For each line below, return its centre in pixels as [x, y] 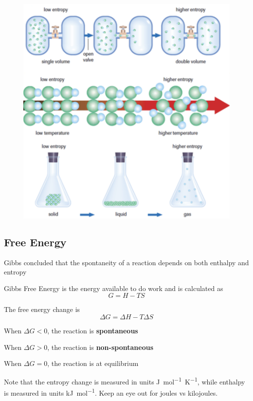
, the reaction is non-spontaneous [100, 347]
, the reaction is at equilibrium [93, 363]
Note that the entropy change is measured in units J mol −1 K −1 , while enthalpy [125, 381]
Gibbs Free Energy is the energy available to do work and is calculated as [114, 288]
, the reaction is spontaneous [93, 330]
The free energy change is [42, 309]
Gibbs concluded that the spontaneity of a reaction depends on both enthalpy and [126, 262]
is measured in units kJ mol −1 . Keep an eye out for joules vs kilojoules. [111, 392]
